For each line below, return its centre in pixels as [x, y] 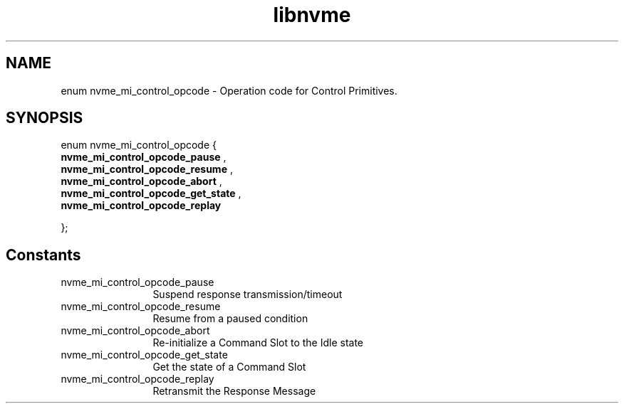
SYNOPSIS [45, 118]
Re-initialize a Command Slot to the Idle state [258, 343]
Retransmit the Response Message [234, 391]
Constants [43, 255]
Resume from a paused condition [230, 319]
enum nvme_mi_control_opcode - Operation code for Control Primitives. [229, 90]
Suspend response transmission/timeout [248, 294]
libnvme [312, 15]
